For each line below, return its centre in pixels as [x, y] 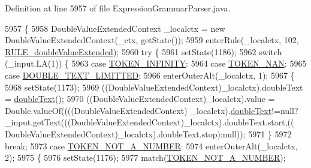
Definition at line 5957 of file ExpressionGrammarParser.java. [118, 8]
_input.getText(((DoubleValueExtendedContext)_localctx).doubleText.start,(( [150, 122]
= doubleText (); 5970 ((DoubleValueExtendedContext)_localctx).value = [140, 99]
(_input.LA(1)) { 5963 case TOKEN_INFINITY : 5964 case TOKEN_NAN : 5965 [156, 63]
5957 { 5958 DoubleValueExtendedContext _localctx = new [115, 28]
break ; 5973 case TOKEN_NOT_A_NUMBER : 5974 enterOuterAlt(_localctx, [151, 145]
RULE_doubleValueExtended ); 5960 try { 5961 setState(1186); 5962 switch [144, 51]
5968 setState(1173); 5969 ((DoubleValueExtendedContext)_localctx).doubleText [154, 87]
